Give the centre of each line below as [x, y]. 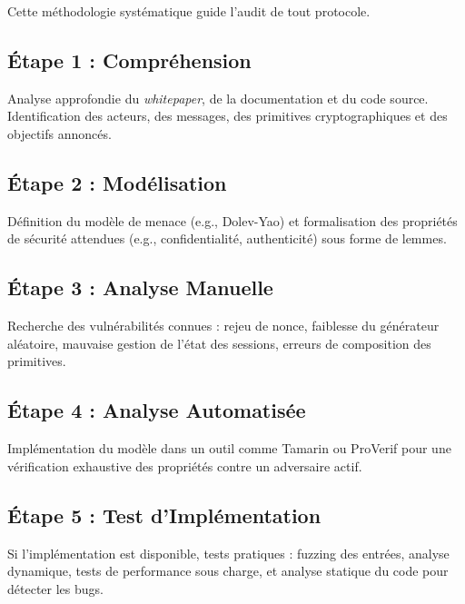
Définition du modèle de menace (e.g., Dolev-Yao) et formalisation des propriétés [232, 220]
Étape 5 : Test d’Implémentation [164, 515]
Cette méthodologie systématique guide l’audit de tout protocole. [189, 11]
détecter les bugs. [55, 588]
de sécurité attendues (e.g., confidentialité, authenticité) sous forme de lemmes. [227, 238]
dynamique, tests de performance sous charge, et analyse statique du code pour [228, 571]
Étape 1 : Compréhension [129, 59]
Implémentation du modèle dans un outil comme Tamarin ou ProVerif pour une [229, 448]
